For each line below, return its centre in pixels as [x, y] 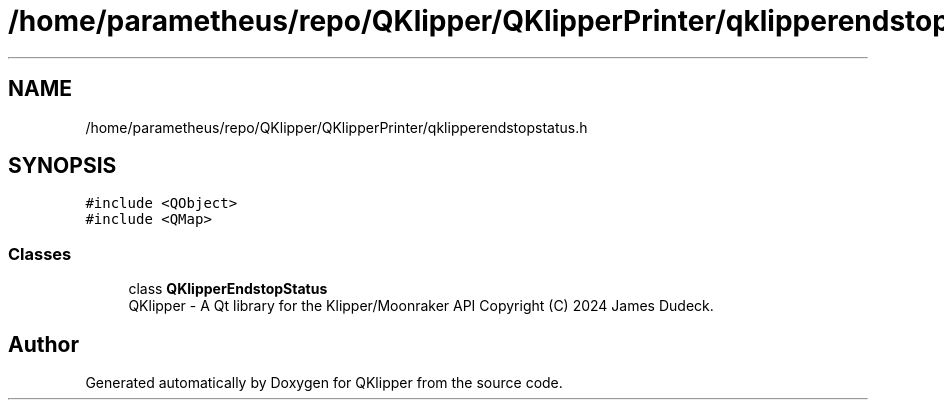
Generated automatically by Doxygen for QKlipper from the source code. [324, 383]
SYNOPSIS [62, 166]
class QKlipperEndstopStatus [228, 289]
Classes [40, 253]
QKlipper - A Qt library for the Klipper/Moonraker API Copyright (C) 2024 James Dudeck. [421, 306]
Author [43, 344]
